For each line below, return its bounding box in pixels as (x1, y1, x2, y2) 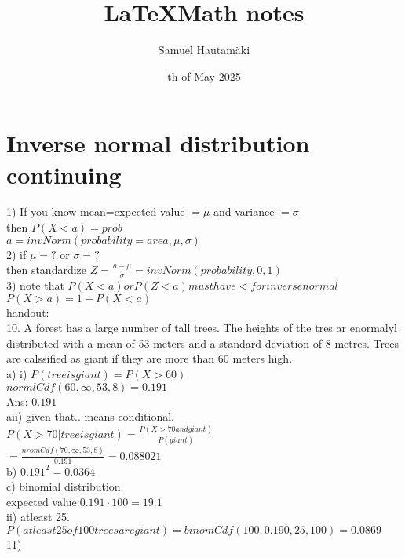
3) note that (6, 277, 64, 294)
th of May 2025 (167, 67, 241, 84)
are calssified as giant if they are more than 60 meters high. (6, 350, 293, 367)
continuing (6, 158, 122, 190)
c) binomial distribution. (6, 478, 124, 494)
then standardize (6, 261, 87, 278)
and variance (213, 203, 275, 220)
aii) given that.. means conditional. (6, 408, 174, 425)
